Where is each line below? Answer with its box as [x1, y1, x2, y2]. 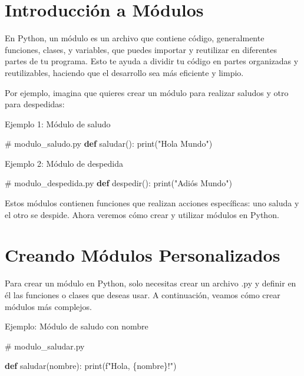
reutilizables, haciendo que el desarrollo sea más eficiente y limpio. [5, 66, 244, 78]
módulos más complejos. [5, 300, 92, 312]
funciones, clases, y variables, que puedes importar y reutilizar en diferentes [5, 43, 277, 55]
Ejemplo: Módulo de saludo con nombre [5, 320, 148, 332]
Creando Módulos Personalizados [5, 243, 280, 267]
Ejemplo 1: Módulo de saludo [5, 117, 111, 130]
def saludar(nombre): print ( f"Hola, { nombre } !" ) [5, 359, 177, 372]
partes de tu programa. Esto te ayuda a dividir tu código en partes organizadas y [5, 55, 299, 67]
